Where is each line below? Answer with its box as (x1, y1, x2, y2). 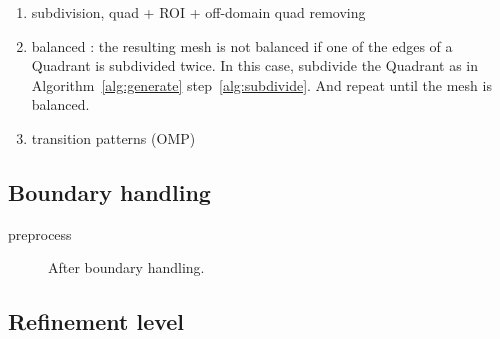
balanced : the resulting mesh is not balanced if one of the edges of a (31, 35, 453, 56)
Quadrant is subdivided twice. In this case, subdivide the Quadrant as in (31, 55, 479, 76)
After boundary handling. (48, 257, 205, 278)
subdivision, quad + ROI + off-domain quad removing (31, 2, 366, 22)
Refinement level (8, 306, 185, 337)
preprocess (8, 223, 72, 244)
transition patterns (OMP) (31, 127, 196, 148)
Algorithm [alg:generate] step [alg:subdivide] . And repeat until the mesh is (31, 74, 492, 95)
